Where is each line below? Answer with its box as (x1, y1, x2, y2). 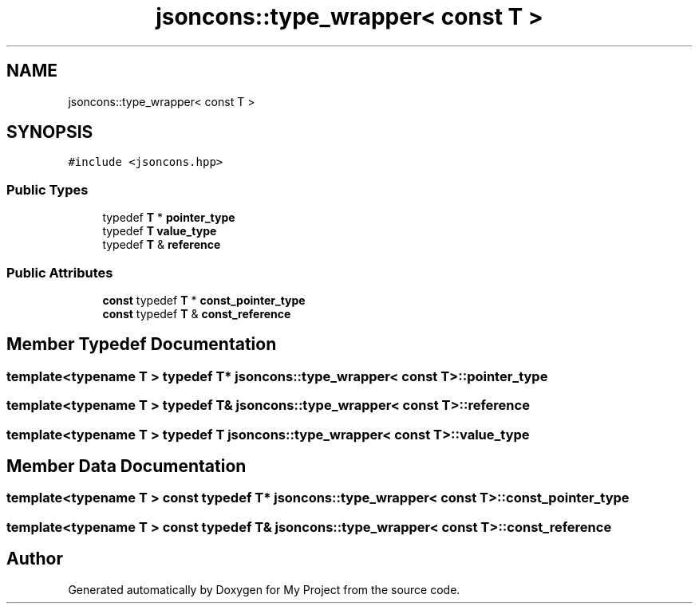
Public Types (6, 181, 89, 198)
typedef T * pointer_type (102, 211, 235, 225)
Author (6, 549, 63, 569)
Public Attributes (6, 264, 113, 281)
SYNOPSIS (6, 122, 93, 143)
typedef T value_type (102, 224, 217, 238)
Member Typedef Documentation (6, 334, 277, 355)
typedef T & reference (102, 238, 221, 252)
